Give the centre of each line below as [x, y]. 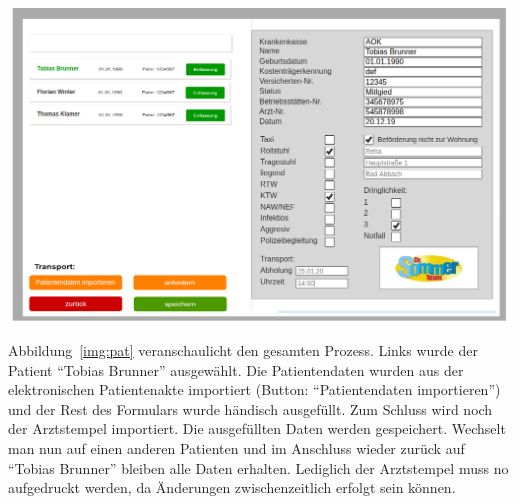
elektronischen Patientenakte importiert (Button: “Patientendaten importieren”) [254, 389]
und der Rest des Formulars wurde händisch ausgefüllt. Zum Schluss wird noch [250, 408]
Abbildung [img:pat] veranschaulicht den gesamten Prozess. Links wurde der [243, 350]
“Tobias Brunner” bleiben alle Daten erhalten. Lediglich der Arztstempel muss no [258, 467]
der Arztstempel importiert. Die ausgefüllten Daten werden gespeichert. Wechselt [257, 428]
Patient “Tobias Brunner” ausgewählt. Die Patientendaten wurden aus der [236, 369]
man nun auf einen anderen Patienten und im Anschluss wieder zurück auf [236, 448]
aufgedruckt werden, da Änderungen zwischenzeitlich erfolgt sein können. [232, 487]
